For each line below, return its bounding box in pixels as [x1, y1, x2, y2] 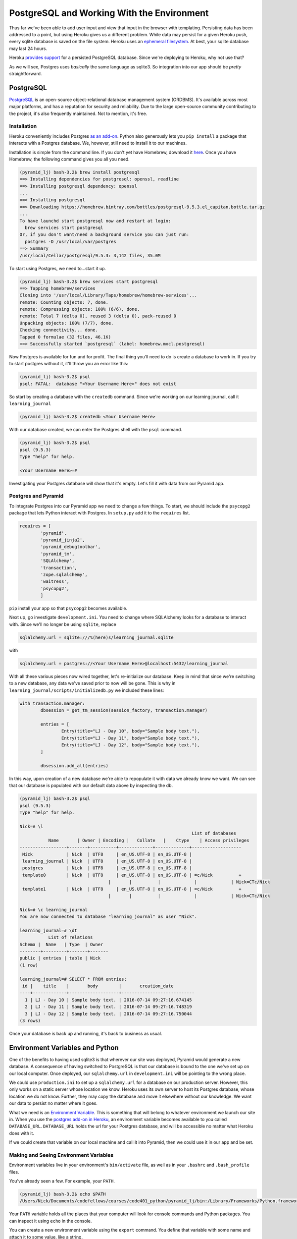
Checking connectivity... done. [19, 327, 99, 333]
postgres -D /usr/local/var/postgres [25, 238, 116, 244]
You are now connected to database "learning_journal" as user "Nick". [19, 914, 198, 919]
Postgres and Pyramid [9, 493, 64, 500]
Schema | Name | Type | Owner [19, 942, 103, 947]
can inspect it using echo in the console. [9, 1218, 92, 1224]
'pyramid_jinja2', [40, 537, 85, 543]
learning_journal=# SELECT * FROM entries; [19, 976, 127, 982]
